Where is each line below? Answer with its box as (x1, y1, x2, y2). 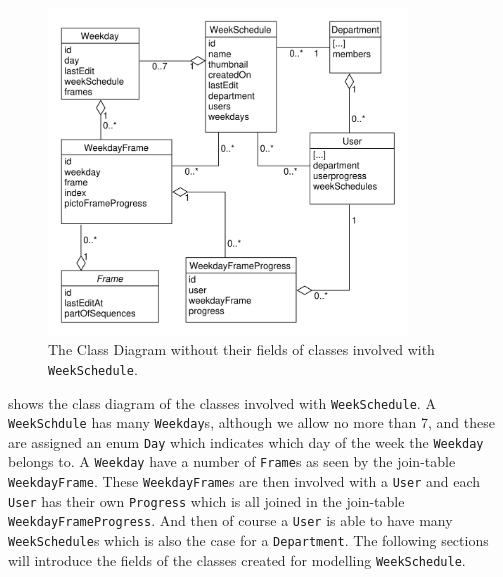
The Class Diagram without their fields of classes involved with (48, 339, 435, 360)
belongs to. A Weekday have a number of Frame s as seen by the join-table (8, 451, 456, 472)
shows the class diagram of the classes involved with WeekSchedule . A (8, 392, 436, 413)
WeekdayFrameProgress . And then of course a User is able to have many (8, 510, 453, 531)
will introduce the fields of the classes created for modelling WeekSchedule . (8, 549, 466, 570)
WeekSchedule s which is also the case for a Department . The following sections (8, 530, 489, 551)
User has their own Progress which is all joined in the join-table (8, 490, 405, 511)
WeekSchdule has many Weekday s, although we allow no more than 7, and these (8, 412, 495, 433)
